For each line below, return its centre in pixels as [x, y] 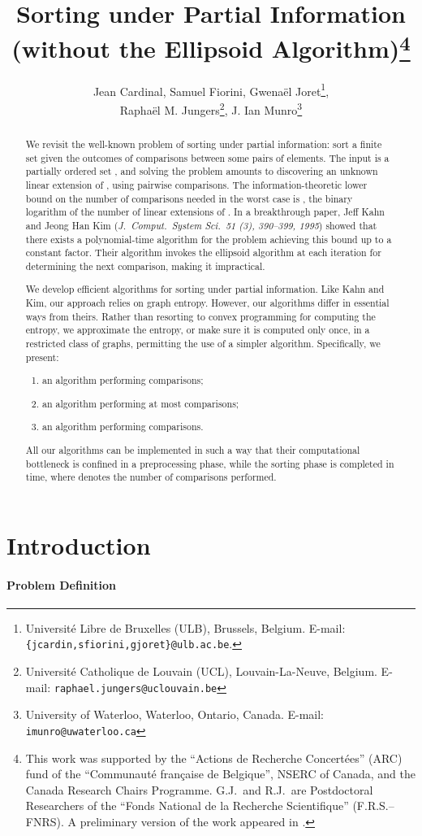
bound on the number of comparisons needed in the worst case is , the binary [189, 198]
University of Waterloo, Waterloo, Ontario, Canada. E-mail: [175, 714]
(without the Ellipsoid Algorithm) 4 [211, 47]
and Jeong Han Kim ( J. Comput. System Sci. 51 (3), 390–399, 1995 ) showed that [201, 225]
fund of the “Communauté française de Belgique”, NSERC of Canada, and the [221, 774]
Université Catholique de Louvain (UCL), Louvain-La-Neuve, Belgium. [201, 671]
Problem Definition [62, 584]
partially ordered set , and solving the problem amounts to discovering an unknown [202, 171]
